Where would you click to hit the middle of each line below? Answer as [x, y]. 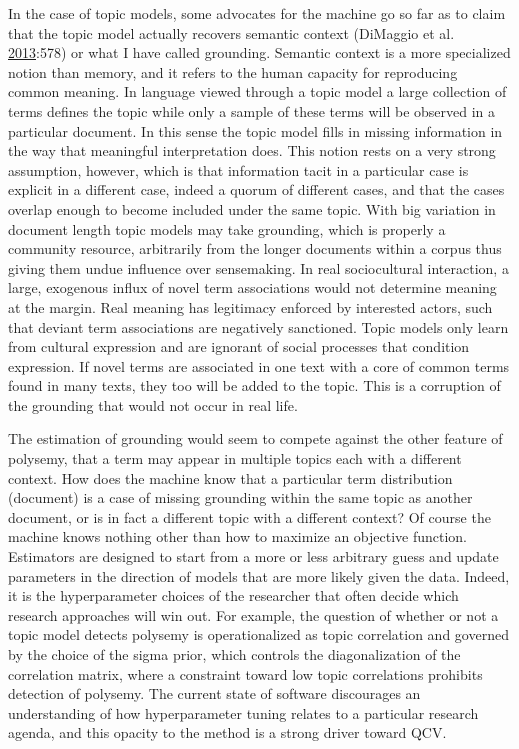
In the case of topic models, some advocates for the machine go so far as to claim [257, 13]
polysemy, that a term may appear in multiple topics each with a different [235, 458]
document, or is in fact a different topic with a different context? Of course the [249, 516]
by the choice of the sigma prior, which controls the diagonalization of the [234, 654]
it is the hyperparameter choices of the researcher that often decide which [233, 595]
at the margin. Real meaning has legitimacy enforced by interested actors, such [250, 306]
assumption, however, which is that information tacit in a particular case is [238, 169]
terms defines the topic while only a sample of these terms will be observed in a [252, 110]
